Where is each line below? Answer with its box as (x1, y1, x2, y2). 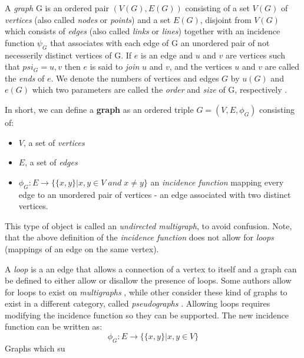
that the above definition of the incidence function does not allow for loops (5, 231, 274, 243)
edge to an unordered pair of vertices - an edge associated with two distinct (18, 188, 291, 200)
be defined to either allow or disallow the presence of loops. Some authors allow (5, 274, 292, 287)
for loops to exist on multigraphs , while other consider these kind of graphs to (5, 285, 288, 298)
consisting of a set (185, 2, 250, 14)
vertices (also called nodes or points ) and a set (5, 13, 171, 25)
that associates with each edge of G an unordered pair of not (50, 36, 270, 48)
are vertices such (226, 48, 285, 61)
